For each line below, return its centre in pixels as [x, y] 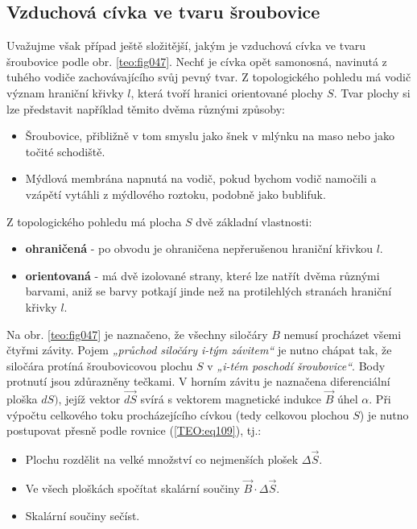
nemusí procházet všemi [343, 334]
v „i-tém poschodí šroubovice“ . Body [296, 365]
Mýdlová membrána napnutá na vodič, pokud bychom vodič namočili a [201, 178]
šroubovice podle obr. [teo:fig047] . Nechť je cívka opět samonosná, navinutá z [197, 61]
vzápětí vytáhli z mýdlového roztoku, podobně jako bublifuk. [175, 194]
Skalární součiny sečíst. [83, 515]
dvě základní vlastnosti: [254, 221]
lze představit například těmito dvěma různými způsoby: [146, 108]
